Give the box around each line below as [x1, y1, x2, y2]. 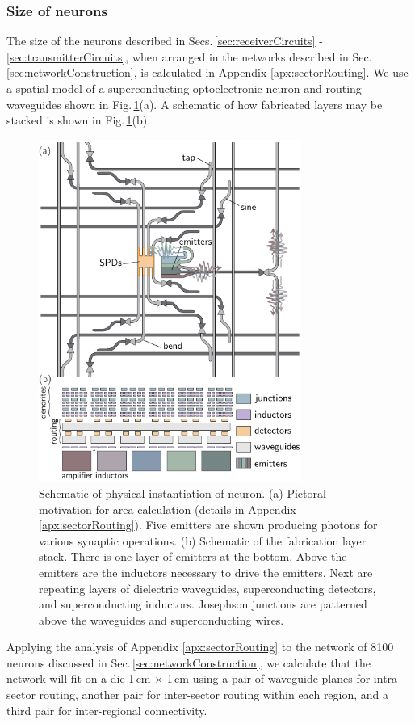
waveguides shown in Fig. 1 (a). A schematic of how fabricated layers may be [6, 95, 383, 112]
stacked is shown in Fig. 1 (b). [6, 112, 151, 128]
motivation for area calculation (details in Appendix [39, 500, 296, 517]
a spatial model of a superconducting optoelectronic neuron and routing [6, 80, 362, 96]
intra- [373, 670, 401, 687]
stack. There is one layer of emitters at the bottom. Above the [39, 548, 347, 565]
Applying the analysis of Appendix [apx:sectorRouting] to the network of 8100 [6, 638, 394, 655]
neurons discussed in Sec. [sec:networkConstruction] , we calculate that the [6, 654, 371, 671]
